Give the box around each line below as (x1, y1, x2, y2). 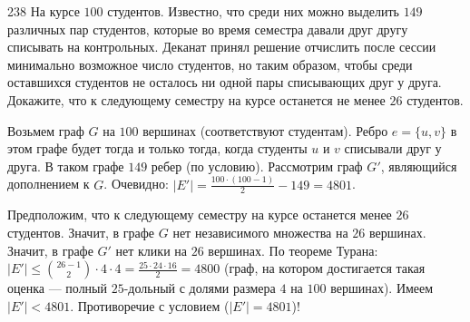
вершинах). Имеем (330, 278, 434, 298)
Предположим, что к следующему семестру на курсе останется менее (7, 205, 392, 224)
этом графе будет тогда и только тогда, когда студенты (7, 139, 308, 158)
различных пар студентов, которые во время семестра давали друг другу (7, 19, 408, 38)
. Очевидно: (103, 174, 169, 193)
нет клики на (115, 240, 188, 259)
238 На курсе (7, 2, 80, 20)
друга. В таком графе (7, 156, 124, 175)
